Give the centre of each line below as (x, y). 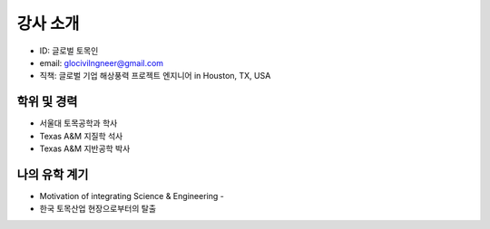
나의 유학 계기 (53, 174)
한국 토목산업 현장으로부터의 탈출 (98, 209)
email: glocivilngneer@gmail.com (101, 62)
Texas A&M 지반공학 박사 (85, 148)
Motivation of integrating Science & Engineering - (132, 196)
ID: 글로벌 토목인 (69, 51)
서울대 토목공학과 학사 (78, 123)
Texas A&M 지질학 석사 (81, 136)
